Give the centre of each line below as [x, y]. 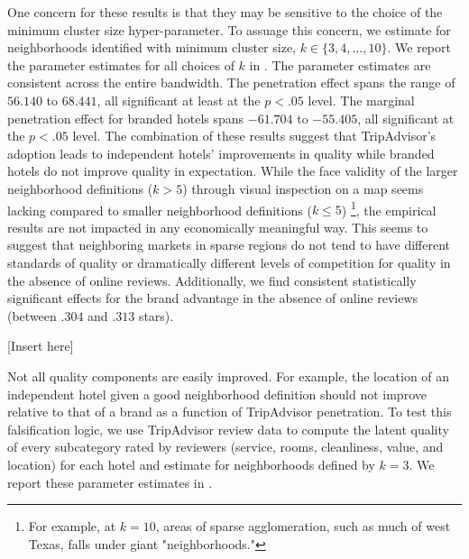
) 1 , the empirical [389, 208]
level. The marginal [361, 100]
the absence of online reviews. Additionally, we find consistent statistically [212, 280]
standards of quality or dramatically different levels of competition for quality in [229, 262]
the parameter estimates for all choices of [121, 64]
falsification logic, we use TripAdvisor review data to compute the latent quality [228, 429]
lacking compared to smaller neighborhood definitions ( [160, 210]
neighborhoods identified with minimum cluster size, [152, 47]
